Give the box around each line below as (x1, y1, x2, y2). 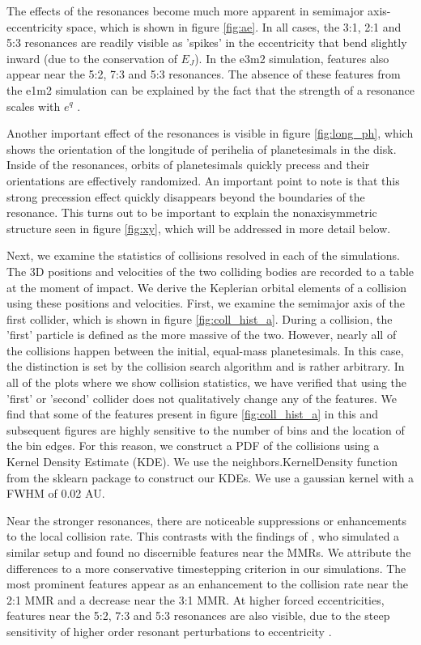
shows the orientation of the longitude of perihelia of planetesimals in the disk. (6, 140, 397, 157)
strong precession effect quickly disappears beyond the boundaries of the (6, 188, 365, 205)
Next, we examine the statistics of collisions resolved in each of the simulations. (6, 247, 400, 264)
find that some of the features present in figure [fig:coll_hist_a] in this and (6, 405, 379, 422)
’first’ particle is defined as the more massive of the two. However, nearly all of (6, 326, 397, 343)
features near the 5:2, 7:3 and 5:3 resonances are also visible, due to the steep (6, 607, 390, 624)
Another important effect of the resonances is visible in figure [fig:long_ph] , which (6, 125, 414, 142)
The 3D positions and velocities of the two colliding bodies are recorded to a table (6, 262, 415, 279)
